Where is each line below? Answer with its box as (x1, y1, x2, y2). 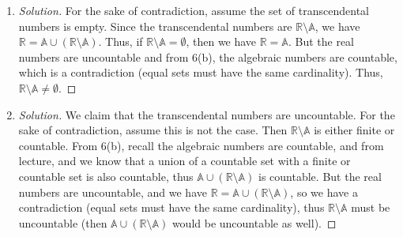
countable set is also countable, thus (18, 167, 194, 184)
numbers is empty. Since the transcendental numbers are (18, 17, 292, 34)
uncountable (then (18, 214, 107, 231)
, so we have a (290, 183, 358, 200)
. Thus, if (98, 33, 143, 50)
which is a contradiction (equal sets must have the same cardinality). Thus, (18, 64, 383, 81)
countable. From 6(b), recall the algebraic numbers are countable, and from (18, 137, 384, 153)
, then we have (186, 33, 257, 50)
